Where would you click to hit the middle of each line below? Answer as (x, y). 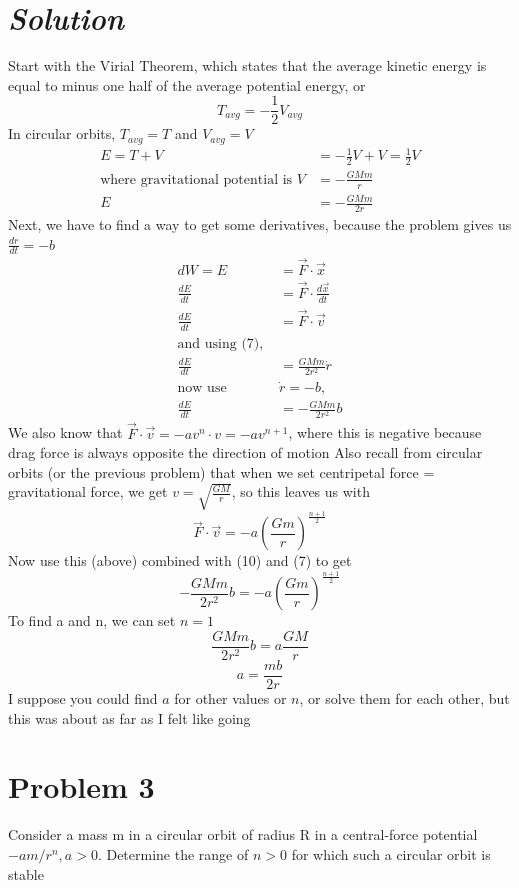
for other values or (230, 698)
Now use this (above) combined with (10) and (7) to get (180, 560)
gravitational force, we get (88, 491)
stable (26, 873)
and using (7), (220, 343)
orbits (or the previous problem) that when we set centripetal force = (221, 471)
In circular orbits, (62, 133)
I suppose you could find (83, 698)
